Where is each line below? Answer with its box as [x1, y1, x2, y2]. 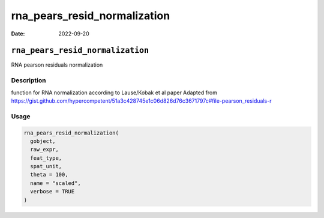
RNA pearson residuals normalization [11, 61, 103, 68]
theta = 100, [30, 171, 68, 178]
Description [11, 76, 46, 85]
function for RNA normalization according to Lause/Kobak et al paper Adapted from [11, 89, 218, 96]
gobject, [30, 138, 56, 144]
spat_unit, [30, 163, 62, 170]
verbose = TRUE [30, 188, 75, 195]
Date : [11, 30, 25, 37]
